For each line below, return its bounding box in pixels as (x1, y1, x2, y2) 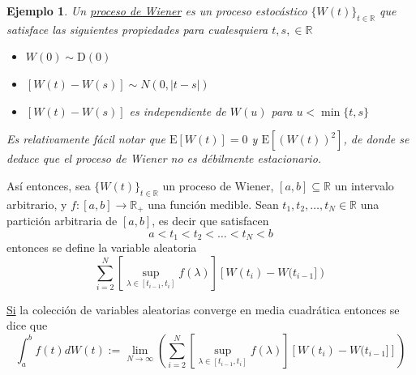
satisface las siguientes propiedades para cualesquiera (6, 20, 268, 37)
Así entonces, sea (6, 177, 91, 194)
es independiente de (129, 102, 226, 119)
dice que (6, 317, 48, 334)
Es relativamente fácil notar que (6, 130, 165, 147)
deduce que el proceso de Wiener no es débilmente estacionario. (6, 150, 322, 167)
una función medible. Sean (148, 195, 279, 212)
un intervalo (334, 177, 394, 194)
